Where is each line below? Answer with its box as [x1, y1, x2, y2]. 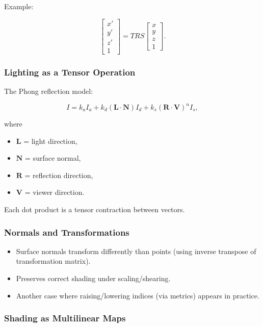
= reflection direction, [24, 169, 93, 180]
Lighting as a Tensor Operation [4, 65, 136, 78]
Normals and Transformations [4, 225, 129, 238]
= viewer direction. [24, 187, 85, 197]
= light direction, [23, 135, 77, 146]
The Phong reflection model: [4, 85, 93, 96]
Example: [4, 1, 34, 11]
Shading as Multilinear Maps [4, 312, 126, 324]
